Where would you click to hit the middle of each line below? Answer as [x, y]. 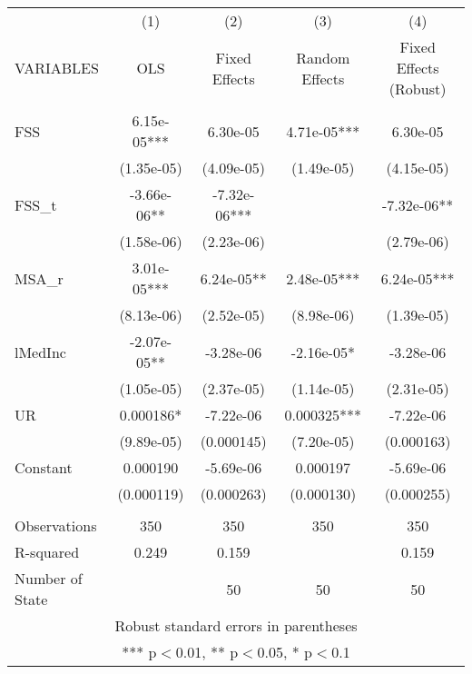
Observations [56, 525]
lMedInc [40, 352]
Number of [49, 578]
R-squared [47, 552]
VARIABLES [57, 68]
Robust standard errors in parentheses [236, 625]
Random [323, 57]
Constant [44, 467]
